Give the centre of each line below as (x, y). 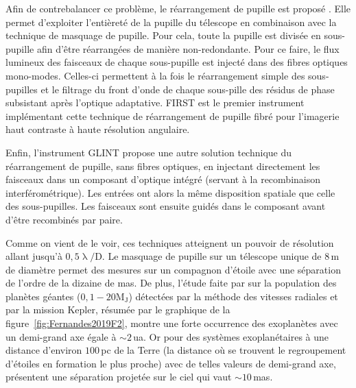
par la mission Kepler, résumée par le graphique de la (118, 310)
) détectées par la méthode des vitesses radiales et (233, 296)
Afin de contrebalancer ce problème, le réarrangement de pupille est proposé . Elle (178, 8)
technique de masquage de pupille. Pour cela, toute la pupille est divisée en (163, 35)
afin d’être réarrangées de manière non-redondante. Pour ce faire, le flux (188, 48)
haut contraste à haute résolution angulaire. (98, 129)
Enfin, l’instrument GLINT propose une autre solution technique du (149, 152)
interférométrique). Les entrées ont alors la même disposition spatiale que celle (170, 192)
